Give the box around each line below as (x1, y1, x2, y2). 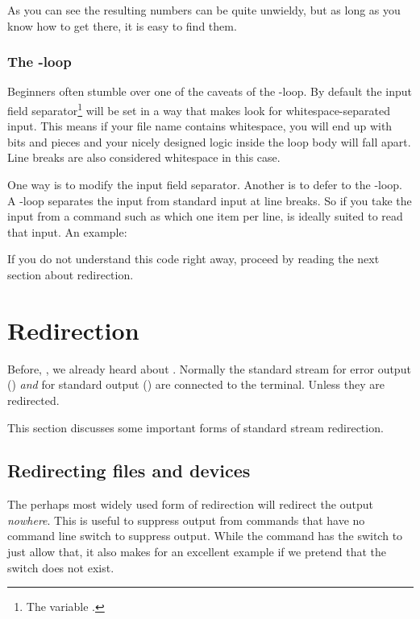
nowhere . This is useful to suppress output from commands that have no (7, 511, 365, 528)
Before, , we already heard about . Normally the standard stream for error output (7, 360, 411, 377)
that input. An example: (7, 223, 127, 240)
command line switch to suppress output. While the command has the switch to (7, 527, 403, 544)
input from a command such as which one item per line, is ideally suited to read (7, 208, 403, 225)
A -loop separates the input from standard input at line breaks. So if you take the (7, 192, 412, 208)
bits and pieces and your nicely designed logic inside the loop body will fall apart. (7, 133, 411, 150)
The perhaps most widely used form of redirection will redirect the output (7, 496, 373, 513)
